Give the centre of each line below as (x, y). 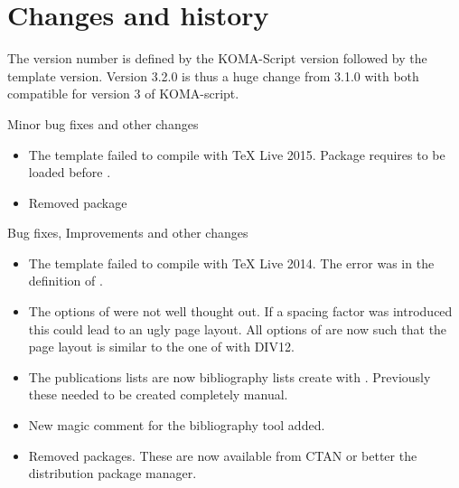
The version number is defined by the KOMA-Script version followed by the (217, 58)
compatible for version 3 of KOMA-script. (123, 94)
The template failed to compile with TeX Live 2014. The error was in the (231, 263)
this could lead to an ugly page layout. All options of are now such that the (238, 328)
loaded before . (70, 172)
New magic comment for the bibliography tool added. (177, 425)
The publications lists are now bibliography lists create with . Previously (229, 376)
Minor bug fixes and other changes (103, 123)
